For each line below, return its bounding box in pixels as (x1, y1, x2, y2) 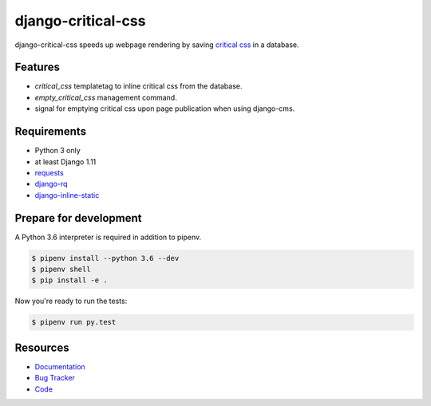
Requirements (14, 124, 87, 139)
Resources (14, 341, 69, 354)
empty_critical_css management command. (34, 93, 177, 102)
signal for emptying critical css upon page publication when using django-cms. (34, 104, 295, 113)
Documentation (34, 361, 85, 371)
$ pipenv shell (31, 264, 91, 274)
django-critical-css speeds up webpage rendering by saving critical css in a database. (14, 40, 299, 49)
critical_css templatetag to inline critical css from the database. (34, 81, 243, 91)
